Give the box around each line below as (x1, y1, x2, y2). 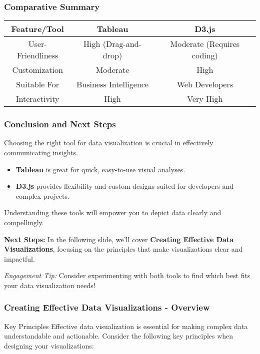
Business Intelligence (76, 78, 149, 90)
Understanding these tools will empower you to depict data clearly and (4, 207, 221, 218)
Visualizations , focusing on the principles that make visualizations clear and (4, 244, 243, 254)
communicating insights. (4, 147, 78, 158)
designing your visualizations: (4, 340, 94, 351)
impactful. (4, 253, 35, 264)
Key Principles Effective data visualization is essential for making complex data (4, 321, 248, 331)
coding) (191, 49, 218, 61)
